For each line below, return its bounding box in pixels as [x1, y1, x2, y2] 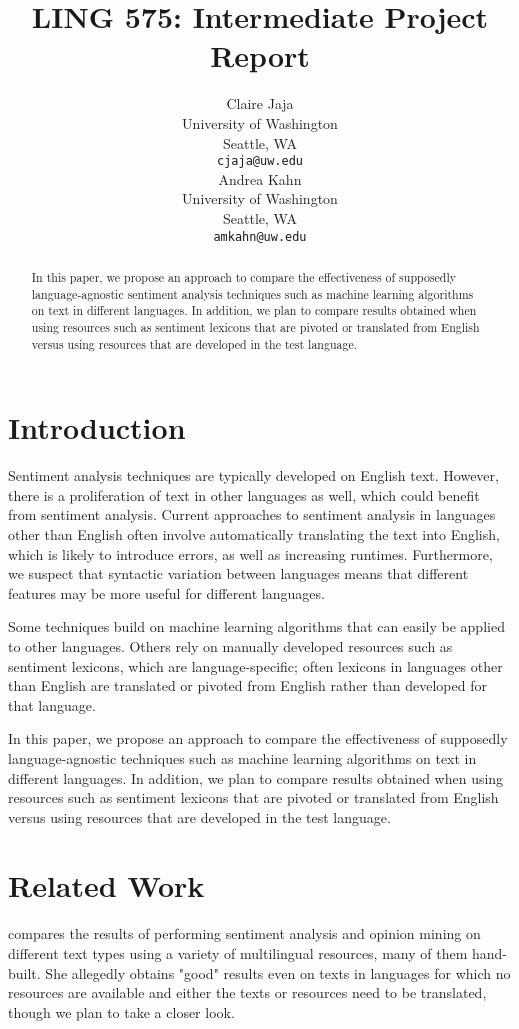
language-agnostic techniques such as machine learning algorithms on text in [8, 747, 477, 768]
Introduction [8, 407, 186, 448]
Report [210, 35, 310, 76]
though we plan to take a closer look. [8, 1001, 235, 1022]
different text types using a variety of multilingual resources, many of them [8, 943, 468, 964]
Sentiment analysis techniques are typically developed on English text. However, [8, 465, 499, 486]
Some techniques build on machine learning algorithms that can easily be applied [8, 616, 505, 637]
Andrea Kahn [218, 168, 302, 189]
